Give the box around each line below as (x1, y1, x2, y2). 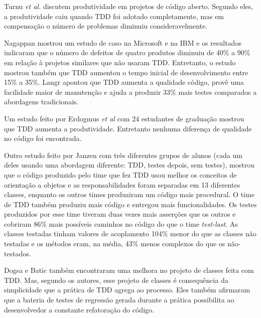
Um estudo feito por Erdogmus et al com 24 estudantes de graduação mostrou (4, 113, 244, 123)
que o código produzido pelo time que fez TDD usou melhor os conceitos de (4, 169, 237, 180)
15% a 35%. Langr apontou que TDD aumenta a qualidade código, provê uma (4, 77, 244, 87)
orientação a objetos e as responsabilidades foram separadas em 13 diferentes (4, 179, 240, 190)
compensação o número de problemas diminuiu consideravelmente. (4, 21, 208, 31)
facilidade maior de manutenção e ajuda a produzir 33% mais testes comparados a (4, 86, 257, 97)
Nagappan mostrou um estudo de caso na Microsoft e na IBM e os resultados (4, 37, 241, 48)
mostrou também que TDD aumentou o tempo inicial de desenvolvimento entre (4, 67, 248, 77)
